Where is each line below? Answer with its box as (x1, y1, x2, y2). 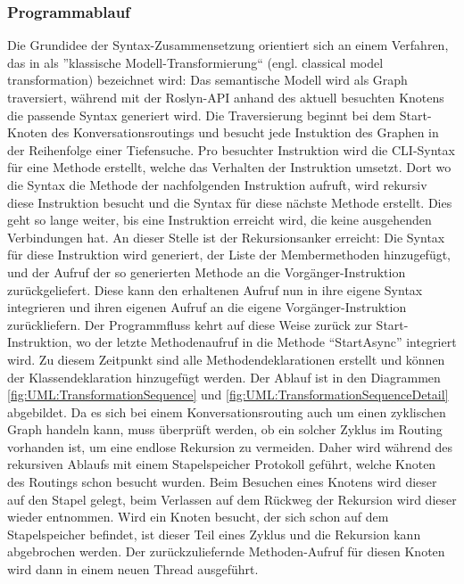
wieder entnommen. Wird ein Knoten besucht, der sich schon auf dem (7, 507, 389, 526)
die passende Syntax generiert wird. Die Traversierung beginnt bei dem (7, 105, 396, 124)
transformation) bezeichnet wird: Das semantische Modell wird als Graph (7, 70, 408, 89)
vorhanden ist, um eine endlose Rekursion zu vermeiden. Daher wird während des (7, 437, 453, 456)
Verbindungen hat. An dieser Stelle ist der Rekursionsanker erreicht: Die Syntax (7, 227, 445, 246)
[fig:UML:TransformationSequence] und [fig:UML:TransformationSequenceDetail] (7, 385, 449, 404)
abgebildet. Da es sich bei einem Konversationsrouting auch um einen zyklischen (7, 402, 446, 421)
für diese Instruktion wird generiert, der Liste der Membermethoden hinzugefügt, (7, 245, 451, 264)
